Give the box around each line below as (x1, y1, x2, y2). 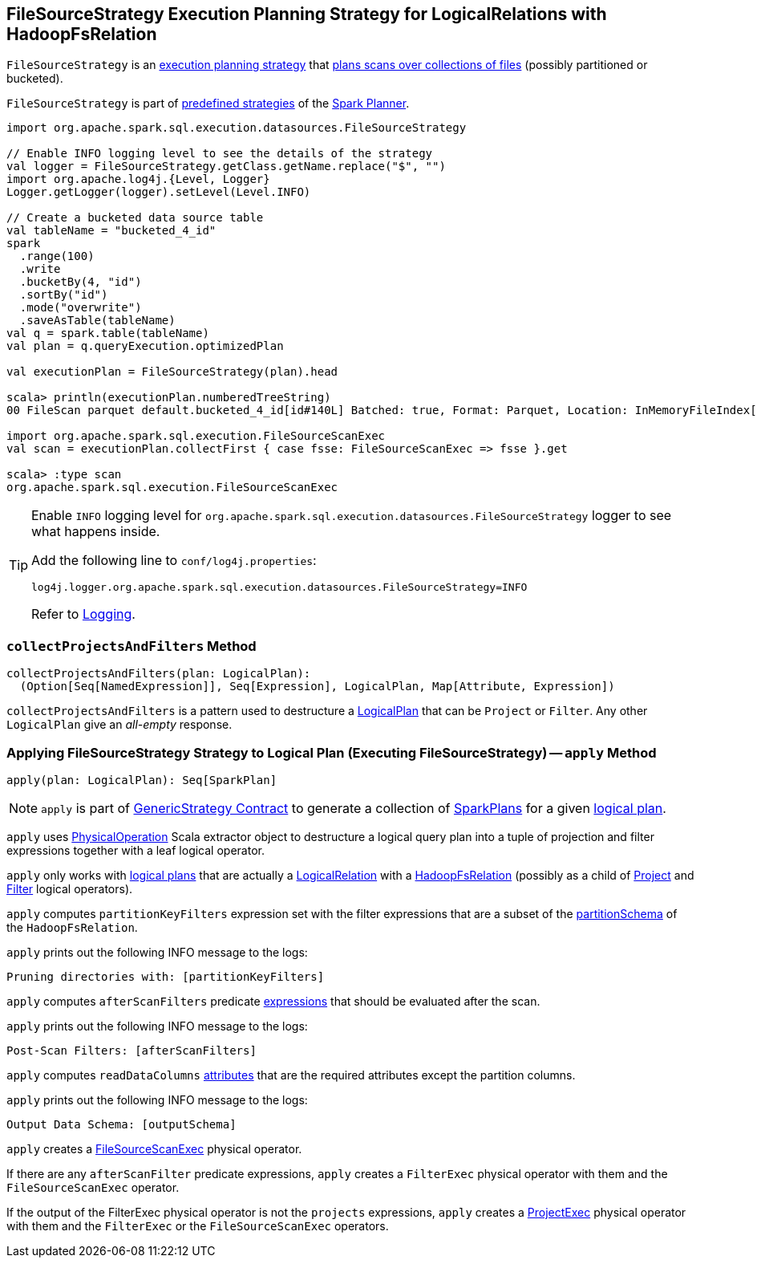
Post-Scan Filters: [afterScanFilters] (6, 1043, 257, 1057)
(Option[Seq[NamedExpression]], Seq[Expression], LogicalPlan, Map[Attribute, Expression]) (19, 680, 615, 693)
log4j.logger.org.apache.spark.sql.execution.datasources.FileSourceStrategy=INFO (31, 581, 528, 594)
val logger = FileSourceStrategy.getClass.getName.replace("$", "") (6, 160, 446, 173)
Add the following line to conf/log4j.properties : (31, 552, 317, 569)
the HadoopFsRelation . (6, 920, 138, 934)
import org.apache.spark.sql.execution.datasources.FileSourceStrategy (6, 121, 467, 135)
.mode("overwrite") (19, 301, 142, 315)
